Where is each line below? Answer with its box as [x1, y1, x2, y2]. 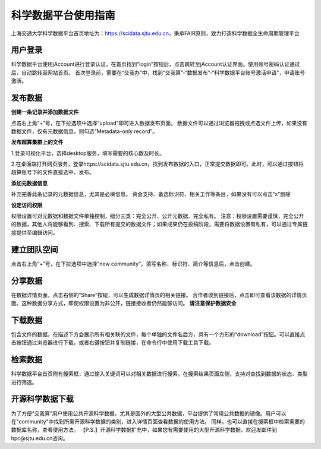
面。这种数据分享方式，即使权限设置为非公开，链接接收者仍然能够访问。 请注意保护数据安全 [11, 300, 237, 307]
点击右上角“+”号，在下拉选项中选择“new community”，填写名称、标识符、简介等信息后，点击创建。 [11, 260, 256, 267]
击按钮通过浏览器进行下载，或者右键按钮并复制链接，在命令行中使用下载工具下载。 [11, 339, 214, 346]
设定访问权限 [11, 201, 43, 208]
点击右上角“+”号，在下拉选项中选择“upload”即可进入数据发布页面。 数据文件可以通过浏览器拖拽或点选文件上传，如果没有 [11, 119, 308, 127]
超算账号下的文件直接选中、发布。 [11, 169, 95, 176]
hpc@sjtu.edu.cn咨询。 [11, 434, 68, 442]
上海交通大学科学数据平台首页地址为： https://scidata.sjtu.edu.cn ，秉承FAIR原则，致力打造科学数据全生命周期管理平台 [11, 30, 300, 37]
